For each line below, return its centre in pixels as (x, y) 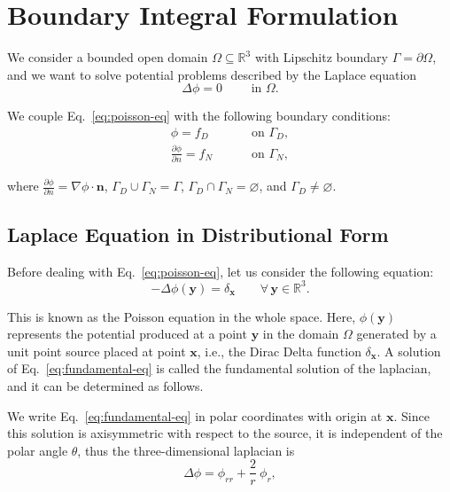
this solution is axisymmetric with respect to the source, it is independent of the (225, 433)
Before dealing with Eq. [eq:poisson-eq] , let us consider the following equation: (221, 271)
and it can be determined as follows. (105, 386)
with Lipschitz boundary (321, 57)
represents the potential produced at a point (127, 334)
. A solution (409, 351)
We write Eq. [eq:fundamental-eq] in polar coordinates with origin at (195, 415)
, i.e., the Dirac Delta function (279, 351)
